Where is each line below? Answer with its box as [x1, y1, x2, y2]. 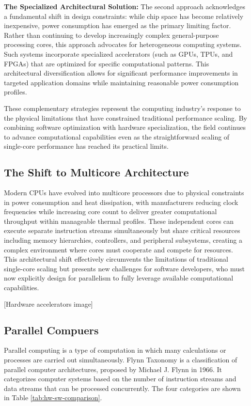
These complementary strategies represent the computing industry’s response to [4, 103, 241, 113]
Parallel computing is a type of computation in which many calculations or [4, 345, 226, 355]
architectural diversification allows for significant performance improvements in [4, 68, 238, 78]
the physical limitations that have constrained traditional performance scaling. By [4, 112, 247, 123]
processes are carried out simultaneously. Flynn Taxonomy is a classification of [4, 355, 237, 365]
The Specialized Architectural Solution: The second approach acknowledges [4, 1, 245, 11]
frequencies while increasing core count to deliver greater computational [4, 206, 217, 217]
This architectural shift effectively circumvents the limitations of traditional [4, 254, 228, 264]
